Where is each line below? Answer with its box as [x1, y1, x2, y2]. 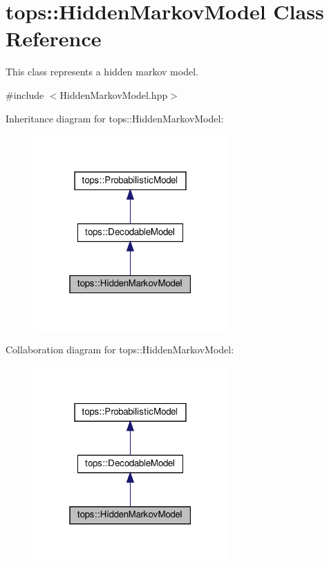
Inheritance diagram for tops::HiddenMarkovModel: [6, 111, 224, 125]
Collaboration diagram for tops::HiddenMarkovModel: [6, 342, 234, 357]
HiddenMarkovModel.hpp [59, 87, 168, 102]
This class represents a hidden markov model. [6, 64, 198, 79]
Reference [6, 24, 102, 53]
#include [6, 87, 44, 102]
